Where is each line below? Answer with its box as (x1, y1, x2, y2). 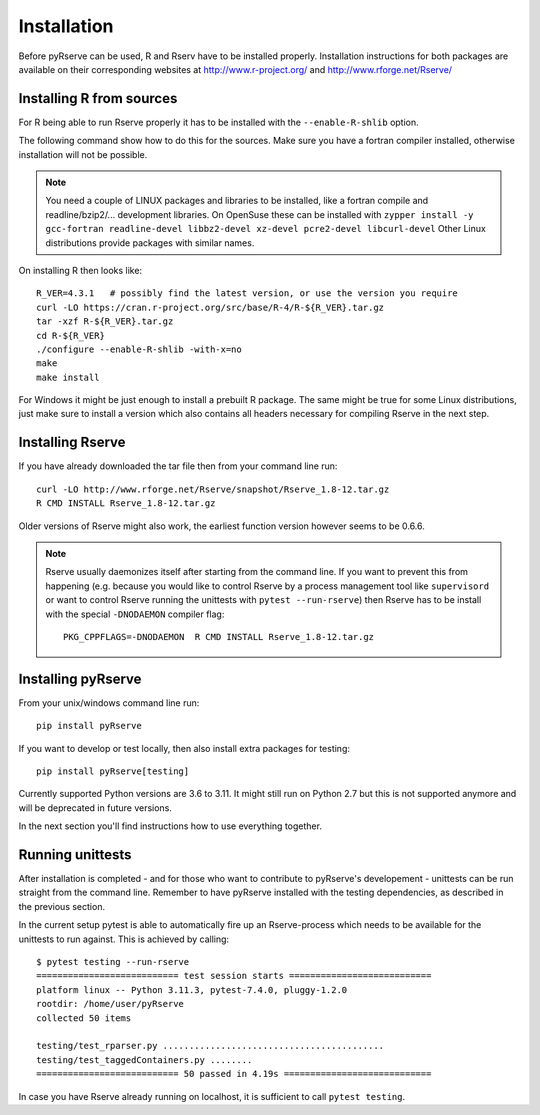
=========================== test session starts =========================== (36, 970, 432, 982)
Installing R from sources (18, 90, 178, 107)
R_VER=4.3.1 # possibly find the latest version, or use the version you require (36, 288, 459, 299)
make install (36, 371, 100, 383)
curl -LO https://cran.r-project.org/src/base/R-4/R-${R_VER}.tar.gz (36, 301, 385, 313)
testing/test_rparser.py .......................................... (36, 1040, 385, 1052)
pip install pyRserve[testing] (36, 765, 190, 777)
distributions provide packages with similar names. (45, 236, 255, 249)
